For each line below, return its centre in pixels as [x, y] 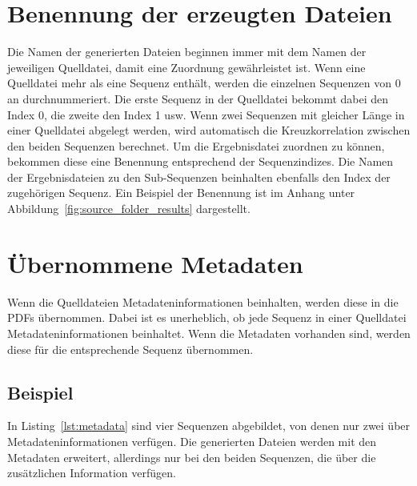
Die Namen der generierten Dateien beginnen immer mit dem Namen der [187, 52]
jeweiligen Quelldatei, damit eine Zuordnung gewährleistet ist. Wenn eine [186, 67]
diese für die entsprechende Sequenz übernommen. [130, 349]
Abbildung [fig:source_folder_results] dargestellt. [129, 209]
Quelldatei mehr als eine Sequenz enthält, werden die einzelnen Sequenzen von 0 [204, 83]
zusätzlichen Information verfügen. [92, 473]
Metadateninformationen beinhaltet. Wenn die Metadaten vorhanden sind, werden [209, 333]
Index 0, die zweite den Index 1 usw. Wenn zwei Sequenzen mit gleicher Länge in [206, 114]
